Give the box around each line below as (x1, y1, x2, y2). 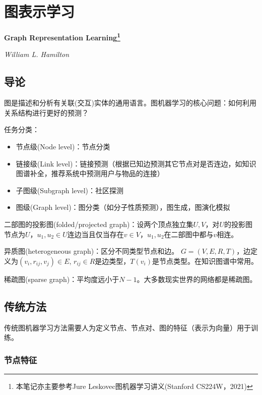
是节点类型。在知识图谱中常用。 (152, 255, 258, 266)
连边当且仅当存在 (67, 229, 124, 239)
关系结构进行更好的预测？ (4, 107, 89, 118)
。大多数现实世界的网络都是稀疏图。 (137, 273, 257, 284)
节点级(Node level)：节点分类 (16, 141, 110, 151)
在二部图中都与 (164, 229, 214, 239)
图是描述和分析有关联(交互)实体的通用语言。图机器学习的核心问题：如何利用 (4, 97, 256, 108)
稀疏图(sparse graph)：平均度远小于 (4, 273, 119, 284)
